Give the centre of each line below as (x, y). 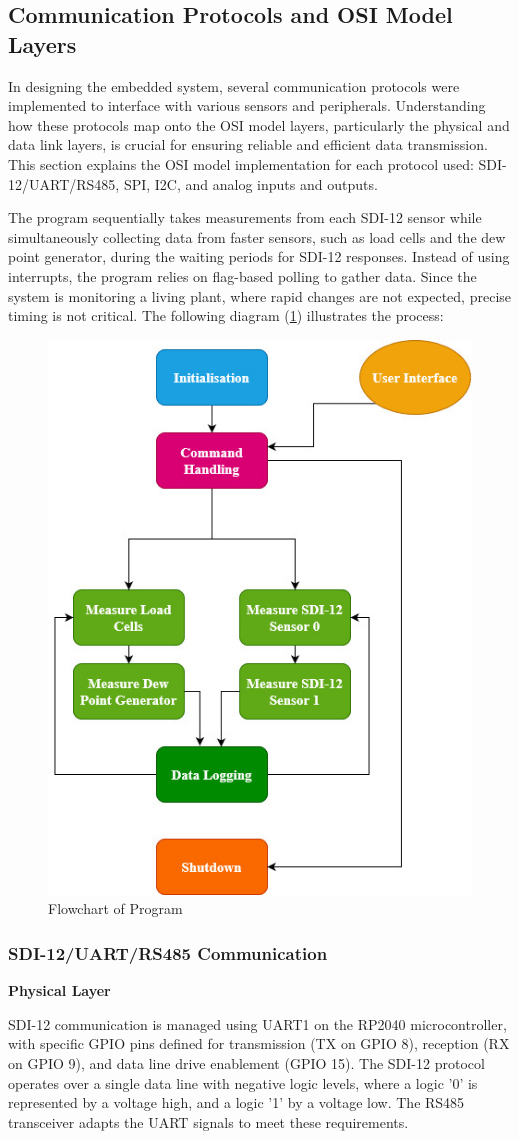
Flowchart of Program (115, 908)
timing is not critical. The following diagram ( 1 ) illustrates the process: (226, 315)
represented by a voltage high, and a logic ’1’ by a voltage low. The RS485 (236, 1102)
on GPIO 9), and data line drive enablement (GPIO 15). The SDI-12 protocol (246, 1063)
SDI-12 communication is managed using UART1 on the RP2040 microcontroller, (257, 1023)
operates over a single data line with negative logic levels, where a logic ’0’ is (243, 1082)
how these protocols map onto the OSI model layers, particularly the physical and (259, 124)
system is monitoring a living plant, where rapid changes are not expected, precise (260, 295)
